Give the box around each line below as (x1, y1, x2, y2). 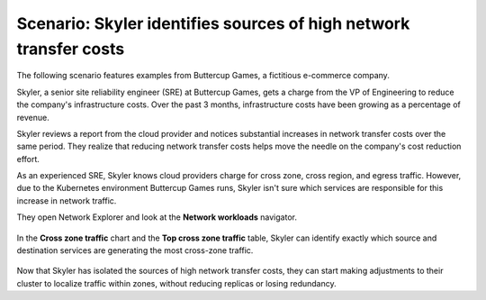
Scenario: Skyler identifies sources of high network (16, 14, 410, 33)
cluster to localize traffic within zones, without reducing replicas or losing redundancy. (16, 277, 337, 288)
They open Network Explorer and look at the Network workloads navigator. (16, 212, 297, 223)
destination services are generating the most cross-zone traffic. (16, 245, 254, 256)
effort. (16, 153, 40, 164)
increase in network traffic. (16, 195, 117, 206)
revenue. (16, 112, 49, 123)
